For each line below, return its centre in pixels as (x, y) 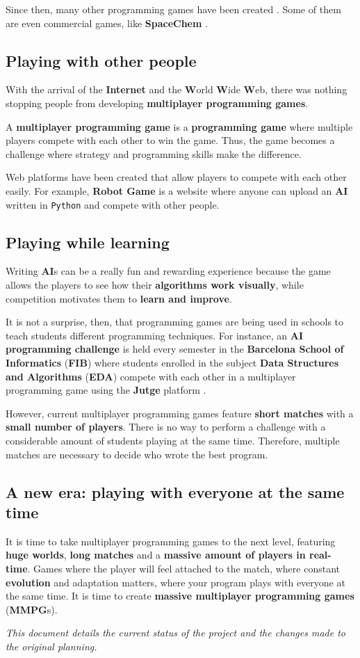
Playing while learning (88, 242)
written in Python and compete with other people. (113, 204)
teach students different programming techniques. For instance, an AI (155, 335)
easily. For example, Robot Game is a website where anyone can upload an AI (177, 190)
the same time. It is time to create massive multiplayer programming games (180, 596)
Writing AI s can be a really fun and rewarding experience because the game (168, 271)
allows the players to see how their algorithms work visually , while (155, 284)
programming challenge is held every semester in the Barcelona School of (175, 349)
